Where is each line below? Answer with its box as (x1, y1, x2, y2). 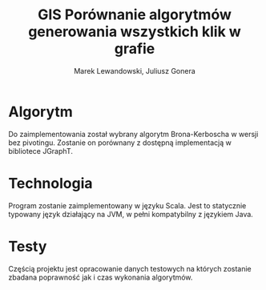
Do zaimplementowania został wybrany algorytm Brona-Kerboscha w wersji (8, 129, 259, 139)
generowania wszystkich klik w (27, 22, 242, 41)
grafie (114, 40, 155, 58)
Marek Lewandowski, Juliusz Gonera (73, 66, 196, 75)
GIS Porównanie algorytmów (37, 6, 232, 24)
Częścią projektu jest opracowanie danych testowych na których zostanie (8, 264, 252, 273)
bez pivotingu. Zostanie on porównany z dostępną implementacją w (8, 138, 232, 147)
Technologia (8, 174, 93, 192)
